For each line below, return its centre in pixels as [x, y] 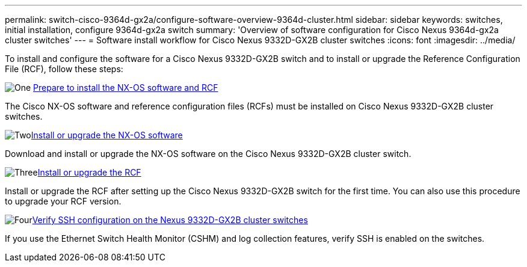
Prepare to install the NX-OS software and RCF [126, 87]
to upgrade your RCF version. [63, 201]
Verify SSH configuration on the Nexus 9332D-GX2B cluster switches [170, 220]
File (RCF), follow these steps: [64, 69]
